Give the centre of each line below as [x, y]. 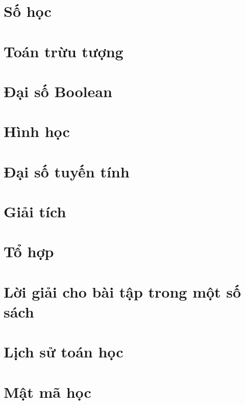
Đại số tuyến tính [67, 171]
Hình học [37, 131]
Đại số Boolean [58, 91]
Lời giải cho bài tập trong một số [122, 291]
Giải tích [35, 211]
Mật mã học [47, 391]
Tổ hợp [29, 251]
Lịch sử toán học [64, 352]
